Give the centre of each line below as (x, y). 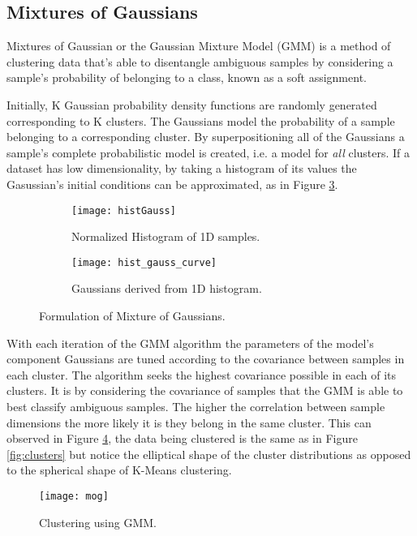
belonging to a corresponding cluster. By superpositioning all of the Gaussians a (206, 137)
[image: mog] (74, 496)
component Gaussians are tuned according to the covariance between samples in (206, 359)
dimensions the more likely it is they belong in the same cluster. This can (189, 422)
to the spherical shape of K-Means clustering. (119, 470)
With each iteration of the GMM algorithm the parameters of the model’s (190, 343)
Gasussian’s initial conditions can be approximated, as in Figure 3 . (172, 184)
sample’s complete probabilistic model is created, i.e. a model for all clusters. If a (208, 152)
